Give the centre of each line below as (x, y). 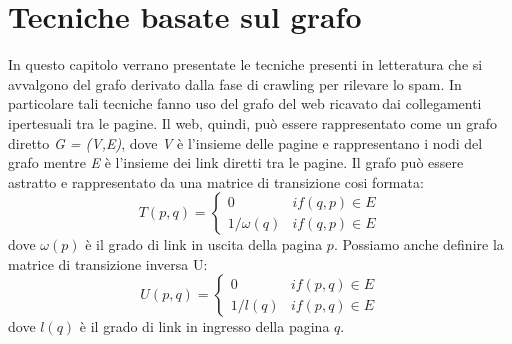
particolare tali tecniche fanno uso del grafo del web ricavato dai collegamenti (245, 103)
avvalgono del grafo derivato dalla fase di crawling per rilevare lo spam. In (235, 83)
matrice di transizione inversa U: (108, 263)
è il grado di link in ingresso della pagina (204, 326)
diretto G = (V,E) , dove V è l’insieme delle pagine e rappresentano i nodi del (245, 142)
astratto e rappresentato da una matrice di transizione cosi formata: (216, 181)
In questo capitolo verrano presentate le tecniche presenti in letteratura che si (245, 64)
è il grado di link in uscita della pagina (204, 244)
